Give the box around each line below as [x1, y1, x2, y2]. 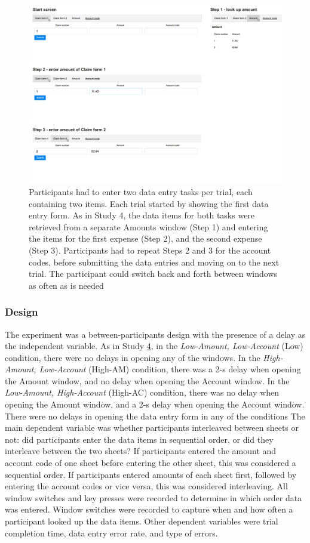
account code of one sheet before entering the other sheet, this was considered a [5, 456, 296, 469]
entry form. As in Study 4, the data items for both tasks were [29, 209, 255, 221]
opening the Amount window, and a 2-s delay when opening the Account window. [5, 398, 305, 411]
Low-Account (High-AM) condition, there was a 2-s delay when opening [39, 363, 301, 375]
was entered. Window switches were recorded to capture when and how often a [5, 503, 293, 516]
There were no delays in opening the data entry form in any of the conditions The [5, 409, 305, 422]
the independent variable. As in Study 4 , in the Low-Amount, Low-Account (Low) [5, 340, 303, 352]
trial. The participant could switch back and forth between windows [29, 267, 278, 280]
